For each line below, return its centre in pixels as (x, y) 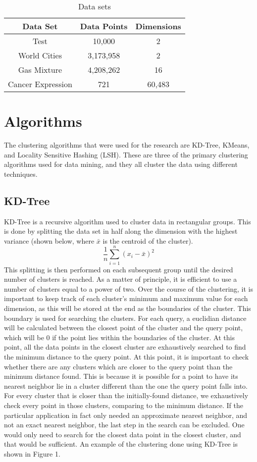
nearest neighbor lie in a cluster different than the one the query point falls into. (126, 385)
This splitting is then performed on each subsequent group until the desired (119, 269)
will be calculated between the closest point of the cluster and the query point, (124, 328)
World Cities (40, 55)
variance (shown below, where (49, 240)
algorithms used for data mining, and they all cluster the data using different (121, 164)
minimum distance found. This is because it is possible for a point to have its (121, 376)
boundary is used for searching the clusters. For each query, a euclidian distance (125, 318)
